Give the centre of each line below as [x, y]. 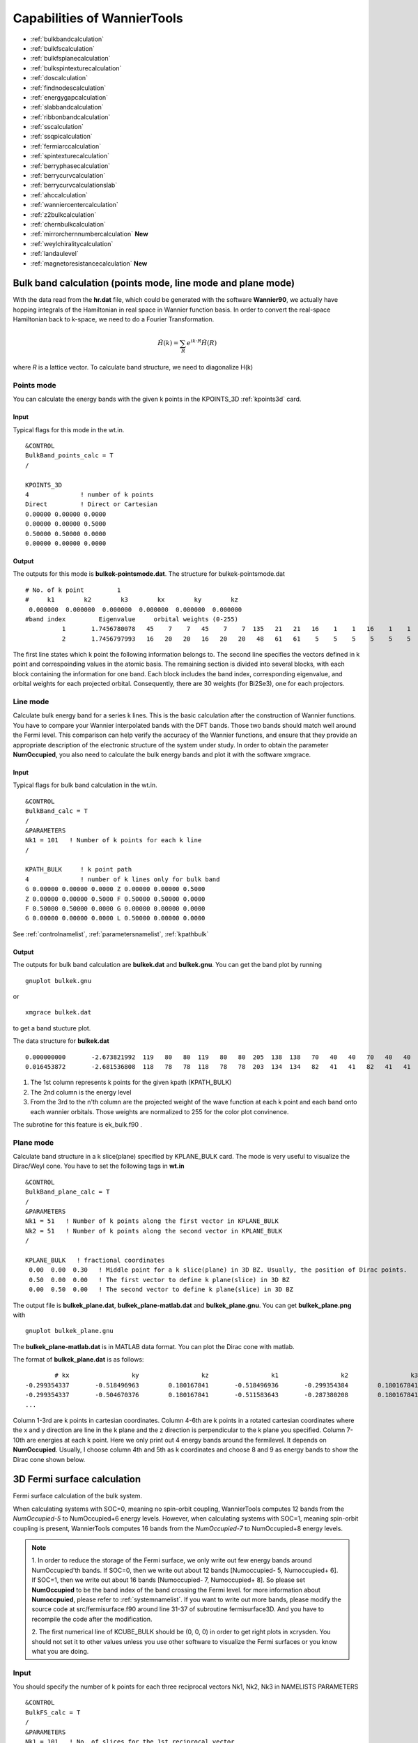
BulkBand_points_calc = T [70, 456]
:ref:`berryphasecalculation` [70, 166]
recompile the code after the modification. [92, 1619]
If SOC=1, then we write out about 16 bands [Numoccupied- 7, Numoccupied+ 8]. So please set [169, 1580]
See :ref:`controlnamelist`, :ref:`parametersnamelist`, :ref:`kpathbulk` [111, 934]
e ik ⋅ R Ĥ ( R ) [202, 343]
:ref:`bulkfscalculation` [63, 48]
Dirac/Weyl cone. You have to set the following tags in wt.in [99, 1166]
